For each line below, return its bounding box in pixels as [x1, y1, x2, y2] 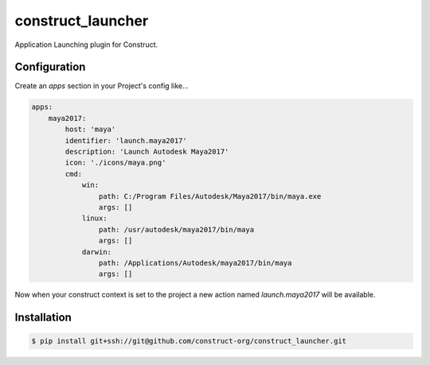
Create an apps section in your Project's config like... [14, 81, 189, 91]
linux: [81, 214, 107, 223]
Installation [14, 311, 72, 324]
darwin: [81, 247, 111, 256]
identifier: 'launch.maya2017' [64, 136, 187, 145]
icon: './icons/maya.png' [64, 158, 166, 167]
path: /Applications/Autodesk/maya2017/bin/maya [98, 258, 292, 267]
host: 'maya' [64, 125, 116, 134]
